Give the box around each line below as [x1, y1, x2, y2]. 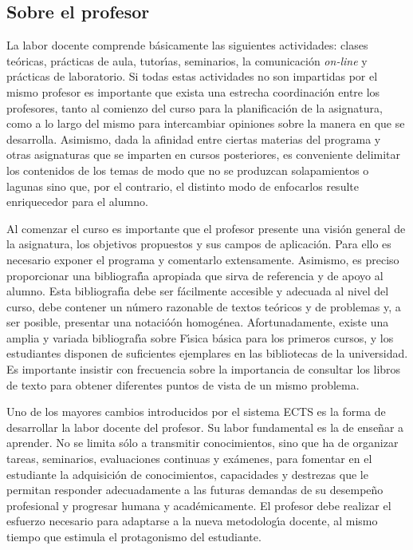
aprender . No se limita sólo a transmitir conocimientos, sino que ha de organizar [6, 434, 399, 451]
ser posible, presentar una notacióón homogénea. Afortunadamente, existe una [6, 314, 389, 330]
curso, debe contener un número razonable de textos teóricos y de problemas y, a [6, 298, 401, 315]
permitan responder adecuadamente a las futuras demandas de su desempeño [6, 481, 383, 498]
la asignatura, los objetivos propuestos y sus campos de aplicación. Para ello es [6, 235, 391, 252]
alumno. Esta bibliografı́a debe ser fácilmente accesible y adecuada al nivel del [6, 283, 389, 299]
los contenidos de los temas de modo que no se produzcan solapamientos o [6, 161, 369, 178]
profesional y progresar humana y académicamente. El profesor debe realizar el [6, 497, 391, 513]
